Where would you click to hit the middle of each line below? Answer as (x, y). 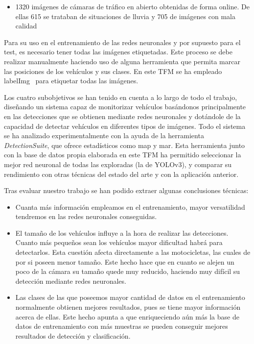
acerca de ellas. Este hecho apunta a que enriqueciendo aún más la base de (127, 316)
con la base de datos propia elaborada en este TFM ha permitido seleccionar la (123, 155)
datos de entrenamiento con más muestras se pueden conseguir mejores (122, 326)
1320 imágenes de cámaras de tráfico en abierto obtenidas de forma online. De (132, 6)
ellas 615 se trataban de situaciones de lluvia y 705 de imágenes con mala (125, 16)
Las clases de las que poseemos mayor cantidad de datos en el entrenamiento (130, 297)
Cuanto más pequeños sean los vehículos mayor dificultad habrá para (119, 242)
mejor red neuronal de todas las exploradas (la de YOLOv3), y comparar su (118, 164)
